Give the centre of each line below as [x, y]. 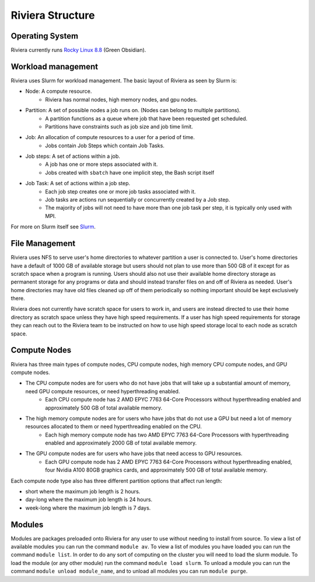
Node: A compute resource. [59, 91]
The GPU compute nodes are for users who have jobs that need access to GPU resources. [134, 453]
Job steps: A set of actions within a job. [73, 156]
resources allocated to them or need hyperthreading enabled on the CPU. [114, 427]
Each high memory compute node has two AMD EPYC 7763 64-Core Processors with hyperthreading [167, 435]
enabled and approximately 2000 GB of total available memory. [121, 443]
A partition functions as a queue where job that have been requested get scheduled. [146, 118]
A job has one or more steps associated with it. [101, 164]
